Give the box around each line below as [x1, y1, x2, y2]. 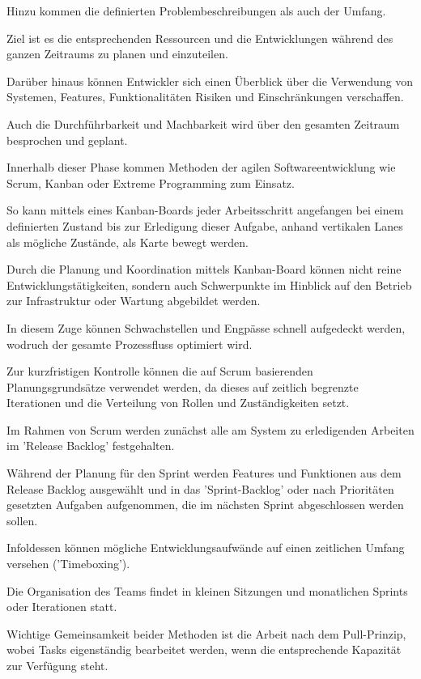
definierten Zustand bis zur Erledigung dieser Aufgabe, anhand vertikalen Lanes [6, 217, 403, 234]
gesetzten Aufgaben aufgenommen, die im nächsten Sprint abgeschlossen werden [6, 496, 404, 513]
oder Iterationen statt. [6, 598, 117, 615]
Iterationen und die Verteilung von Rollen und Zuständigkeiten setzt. [6, 394, 350, 411]
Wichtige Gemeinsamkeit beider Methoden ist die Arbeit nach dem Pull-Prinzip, [6, 625, 406, 642]
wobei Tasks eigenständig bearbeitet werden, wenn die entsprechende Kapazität [6, 641, 402, 658]
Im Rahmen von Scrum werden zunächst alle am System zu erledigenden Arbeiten [6, 421, 415, 438]
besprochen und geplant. [6, 131, 128, 148]
